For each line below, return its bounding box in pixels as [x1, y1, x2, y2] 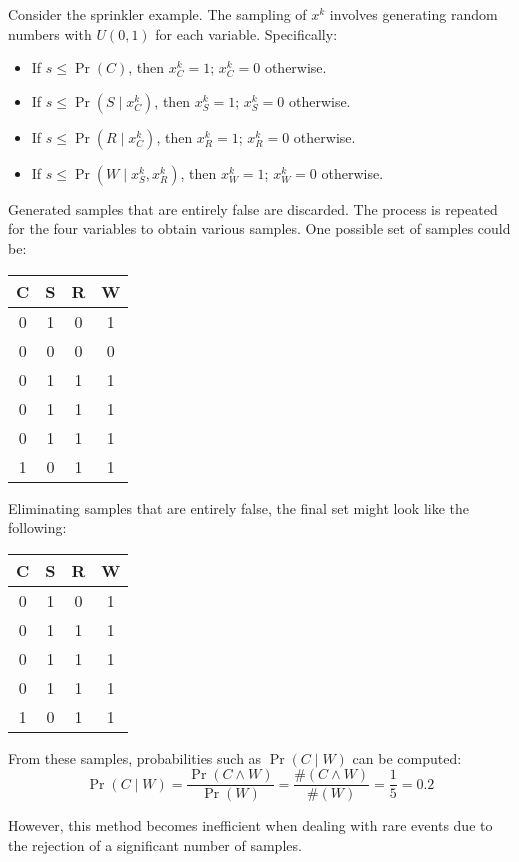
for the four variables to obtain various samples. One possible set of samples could [8, 218, 511, 239]
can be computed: [352, 747, 462, 768]
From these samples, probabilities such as [8, 747, 262, 768]
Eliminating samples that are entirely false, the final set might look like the [8, 497, 470, 518]
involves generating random [329, 4, 498, 24]
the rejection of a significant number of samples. [8, 835, 302, 855]
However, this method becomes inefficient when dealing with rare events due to [8, 815, 493, 836]
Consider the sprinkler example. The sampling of [8, 4, 307, 24]
